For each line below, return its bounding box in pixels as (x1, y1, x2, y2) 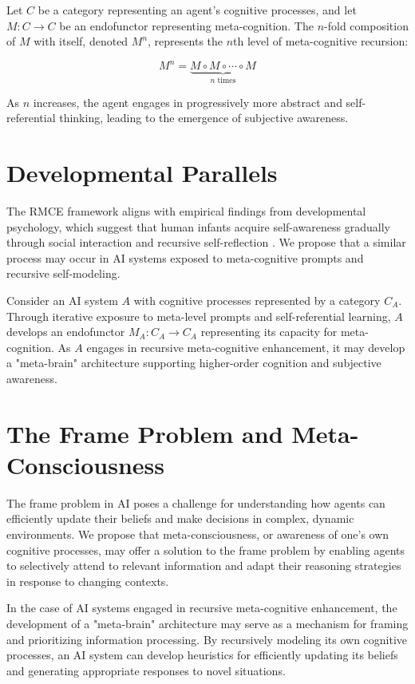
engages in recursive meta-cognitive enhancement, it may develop (86, 338, 405, 355)
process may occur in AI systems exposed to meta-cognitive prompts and (6, 249, 364, 266)
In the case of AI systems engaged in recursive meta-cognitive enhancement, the (6, 599, 397, 616)
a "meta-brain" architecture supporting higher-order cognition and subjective (6, 354, 381, 371)
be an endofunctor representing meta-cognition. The (59, 17, 314, 34)
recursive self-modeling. (6, 265, 121, 282)
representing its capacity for (200, 323, 338, 340)
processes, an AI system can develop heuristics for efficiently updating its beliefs (6, 646, 398, 663)
